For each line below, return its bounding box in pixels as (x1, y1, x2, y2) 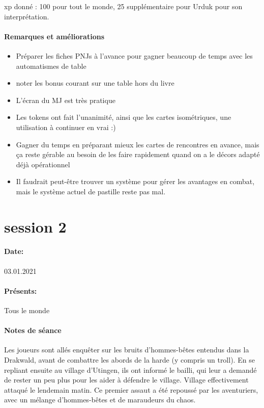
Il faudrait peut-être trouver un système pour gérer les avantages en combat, (16, 176, 255, 187)
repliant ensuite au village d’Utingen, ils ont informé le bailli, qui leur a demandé (4, 364, 257, 375)
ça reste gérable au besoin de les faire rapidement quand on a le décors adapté (16, 149, 260, 160)
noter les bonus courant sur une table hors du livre (16, 78, 174, 88)
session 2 (4, 216, 67, 237)
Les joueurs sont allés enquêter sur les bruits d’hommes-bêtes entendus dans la (4, 344, 249, 355)
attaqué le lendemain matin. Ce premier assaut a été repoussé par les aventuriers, (4, 384, 258, 395)
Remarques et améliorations (4, 31, 105, 41)
